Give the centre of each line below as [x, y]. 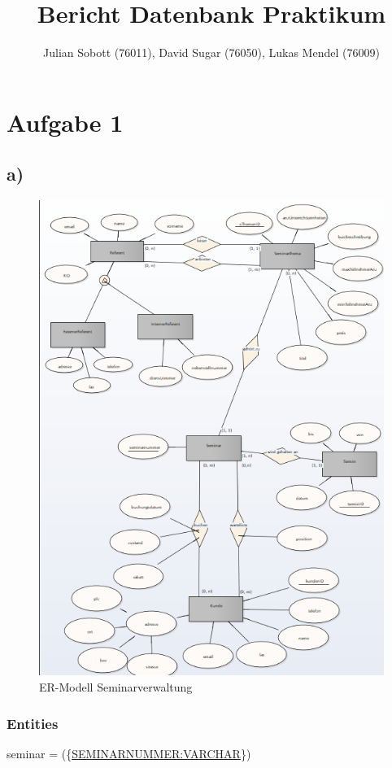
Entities [33, 723]
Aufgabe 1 [65, 122]
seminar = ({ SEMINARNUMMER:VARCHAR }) [129, 753]
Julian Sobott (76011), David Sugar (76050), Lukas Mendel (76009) [211, 52]
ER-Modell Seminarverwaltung [116, 687]
